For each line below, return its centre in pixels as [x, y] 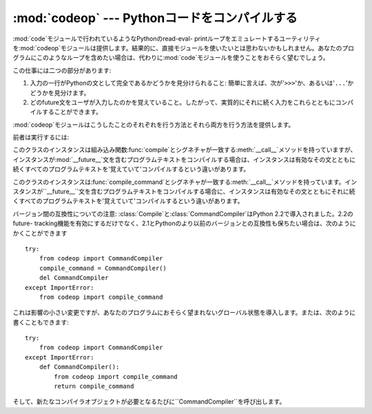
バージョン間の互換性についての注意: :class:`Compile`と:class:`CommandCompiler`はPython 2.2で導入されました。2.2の [183, 214]
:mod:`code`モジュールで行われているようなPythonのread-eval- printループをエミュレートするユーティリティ [167, 39]
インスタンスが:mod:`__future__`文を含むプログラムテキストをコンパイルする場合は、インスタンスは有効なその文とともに [184, 159]
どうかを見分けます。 [60, 92]
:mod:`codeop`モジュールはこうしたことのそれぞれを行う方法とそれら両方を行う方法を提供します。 [154, 125]
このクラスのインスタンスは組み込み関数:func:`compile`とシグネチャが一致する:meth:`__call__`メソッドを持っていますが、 [185, 150]
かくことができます [40, 233]
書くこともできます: [41, 322]
